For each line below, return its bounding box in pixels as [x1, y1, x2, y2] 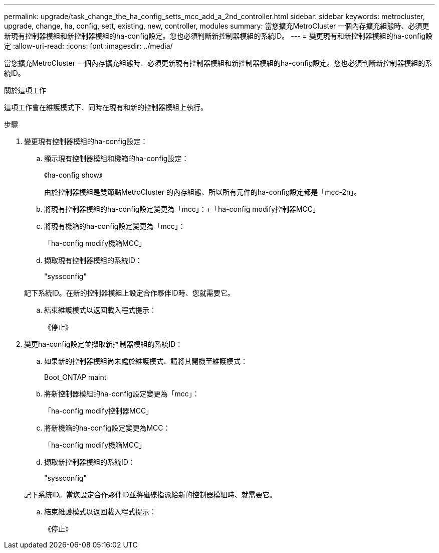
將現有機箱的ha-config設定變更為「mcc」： [44, 222, 185, 230]
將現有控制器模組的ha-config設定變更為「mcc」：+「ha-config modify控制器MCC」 [44, 205, 320, 213]
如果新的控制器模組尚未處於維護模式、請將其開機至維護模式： [44, 357, 248, 365]
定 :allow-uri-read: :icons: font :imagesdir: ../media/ [4, 42, 173, 50]
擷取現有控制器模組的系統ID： [44, 256, 142, 264]
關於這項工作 [4, 86, 46, 94]
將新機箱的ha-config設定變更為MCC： [44, 424, 170, 432]
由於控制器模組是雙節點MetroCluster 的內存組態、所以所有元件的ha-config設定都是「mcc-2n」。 [44, 188, 361, 196]
